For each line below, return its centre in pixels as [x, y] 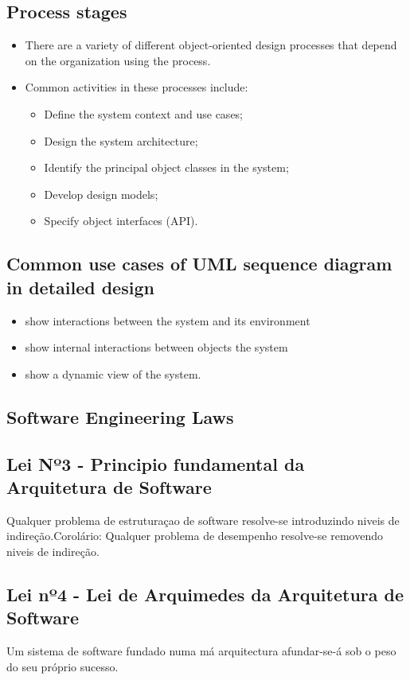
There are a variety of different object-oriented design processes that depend [211, 45]
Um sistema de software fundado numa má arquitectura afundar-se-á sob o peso [201, 651]
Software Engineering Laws [120, 416]
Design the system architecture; [121, 140]
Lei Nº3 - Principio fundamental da [156, 463]
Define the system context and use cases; [144, 113]
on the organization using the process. [118, 60]
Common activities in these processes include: [137, 87]
